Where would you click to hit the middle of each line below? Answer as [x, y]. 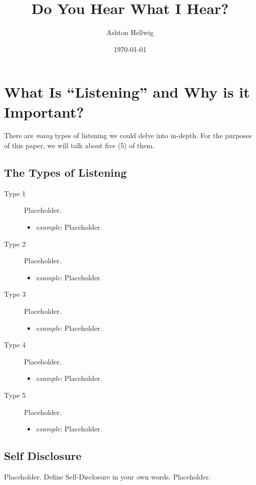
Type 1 [15, 193]
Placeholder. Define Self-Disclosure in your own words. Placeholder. [107, 476]
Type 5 [15, 395]
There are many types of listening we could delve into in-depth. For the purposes [128, 135]
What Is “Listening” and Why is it [127, 92]
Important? [44, 111]
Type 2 [15, 244]
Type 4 [15, 345]
